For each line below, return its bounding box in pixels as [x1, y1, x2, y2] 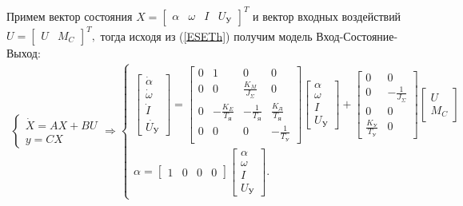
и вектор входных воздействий [253, 7, 401, 24]
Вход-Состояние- [316, 27, 398, 43]
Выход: [6, 45, 41, 61]
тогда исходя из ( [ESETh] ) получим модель [100, 27, 313, 43]
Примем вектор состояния [6, 7, 133, 24]
